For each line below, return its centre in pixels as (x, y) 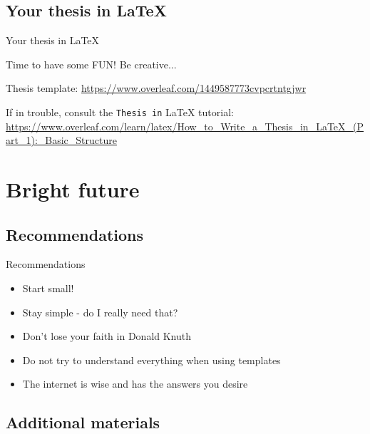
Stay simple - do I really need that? (100, 312)
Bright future (73, 189)
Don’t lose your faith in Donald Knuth (107, 336)
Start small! (48, 288)
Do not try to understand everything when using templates (151, 360)
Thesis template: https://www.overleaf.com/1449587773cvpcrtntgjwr (156, 88)
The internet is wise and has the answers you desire (135, 384)
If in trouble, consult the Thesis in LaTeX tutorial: (120, 112)
